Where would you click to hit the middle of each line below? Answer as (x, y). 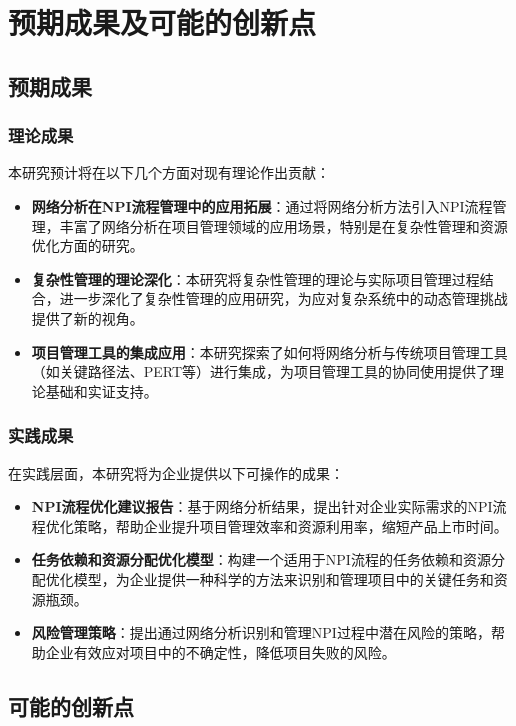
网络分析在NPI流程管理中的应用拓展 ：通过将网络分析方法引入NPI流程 (262, 205)
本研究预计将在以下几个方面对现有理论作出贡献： (169, 172)
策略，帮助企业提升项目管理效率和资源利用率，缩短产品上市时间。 (290, 525)
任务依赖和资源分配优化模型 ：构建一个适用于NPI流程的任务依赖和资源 (261, 559)
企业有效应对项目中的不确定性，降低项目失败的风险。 (220, 651)
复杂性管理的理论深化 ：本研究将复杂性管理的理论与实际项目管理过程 (255, 278)
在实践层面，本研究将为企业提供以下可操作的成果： (176, 472)
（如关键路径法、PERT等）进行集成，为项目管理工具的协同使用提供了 (261, 371)
